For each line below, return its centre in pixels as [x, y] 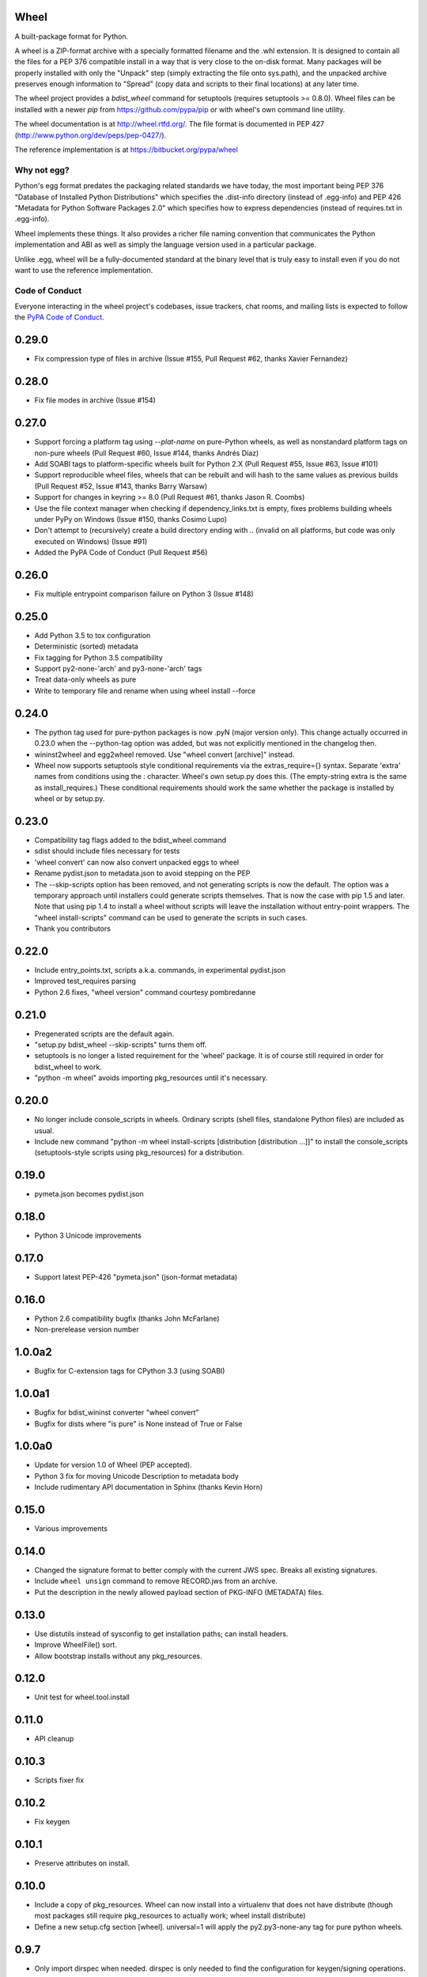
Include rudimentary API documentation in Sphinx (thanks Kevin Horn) [149, 1487]
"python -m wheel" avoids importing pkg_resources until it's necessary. [151, 1078]
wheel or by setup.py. [70, 799]
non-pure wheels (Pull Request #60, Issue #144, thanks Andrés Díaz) [147, 453]
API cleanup [54, 1739]
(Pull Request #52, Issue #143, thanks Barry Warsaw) [121, 486]
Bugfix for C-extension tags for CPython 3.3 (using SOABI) [130, 1371]
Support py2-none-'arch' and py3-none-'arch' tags [118, 669]
